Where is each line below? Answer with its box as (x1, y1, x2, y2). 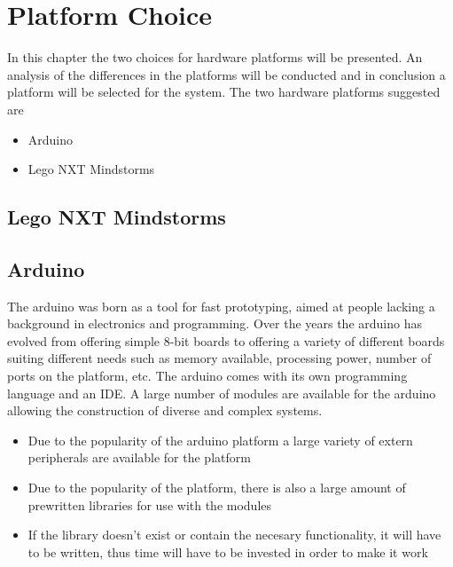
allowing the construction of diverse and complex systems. (7, 401, 323, 420)
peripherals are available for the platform (27, 448, 251, 467)
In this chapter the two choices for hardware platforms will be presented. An (7, 48, 423, 67)
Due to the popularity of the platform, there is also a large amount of (27, 478, 406, 497)
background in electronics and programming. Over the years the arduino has (7, 314, 422, 333)
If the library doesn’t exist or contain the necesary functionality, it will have (27, 525, 441, 544)
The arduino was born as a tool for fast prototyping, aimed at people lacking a (7, 296, 435, 315)
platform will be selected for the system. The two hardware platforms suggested (7, 83, 441, 101)
